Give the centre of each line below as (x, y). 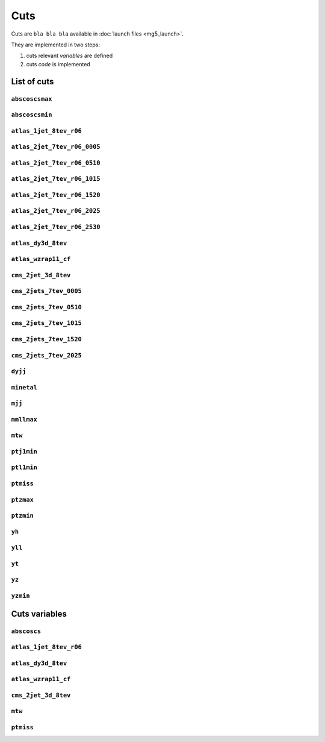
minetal (24, 387)
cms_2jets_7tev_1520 (47, 339)
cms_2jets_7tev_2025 (47, 355)
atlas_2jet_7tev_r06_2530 (56, 227)
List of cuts (32, 81)
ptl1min (24, 467)
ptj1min (24, 451)
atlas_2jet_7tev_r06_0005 (56, 147)
